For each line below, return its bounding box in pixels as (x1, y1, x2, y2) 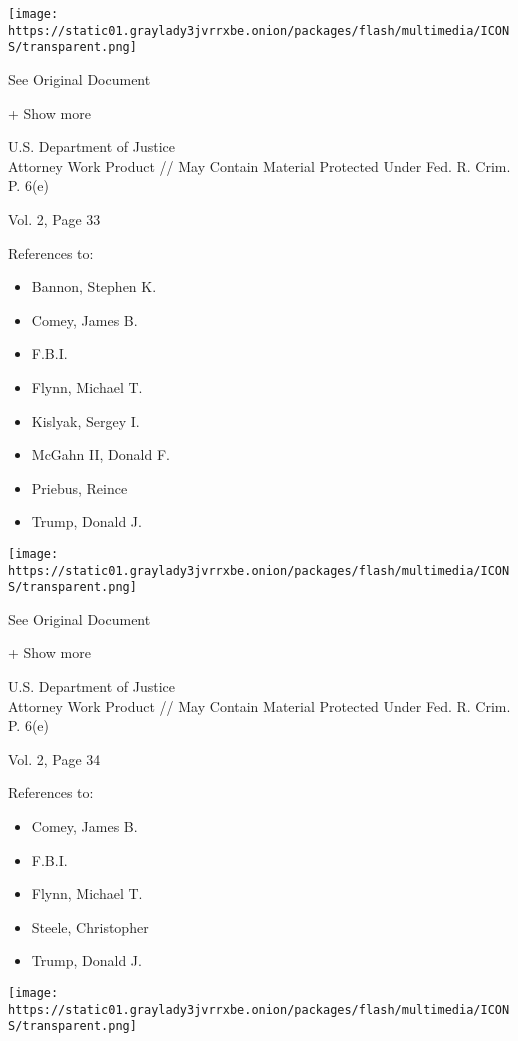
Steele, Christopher (31, 916, 149, 937)
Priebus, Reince (31, 477, 128, 498)
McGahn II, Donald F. (31, 444, 170, 465)
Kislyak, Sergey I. (31, 410, 140, 431)
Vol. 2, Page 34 (8, 748, 101, 769)
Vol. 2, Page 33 (8, 208, 101, 229)
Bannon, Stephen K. (31, 276, 157, 297)
